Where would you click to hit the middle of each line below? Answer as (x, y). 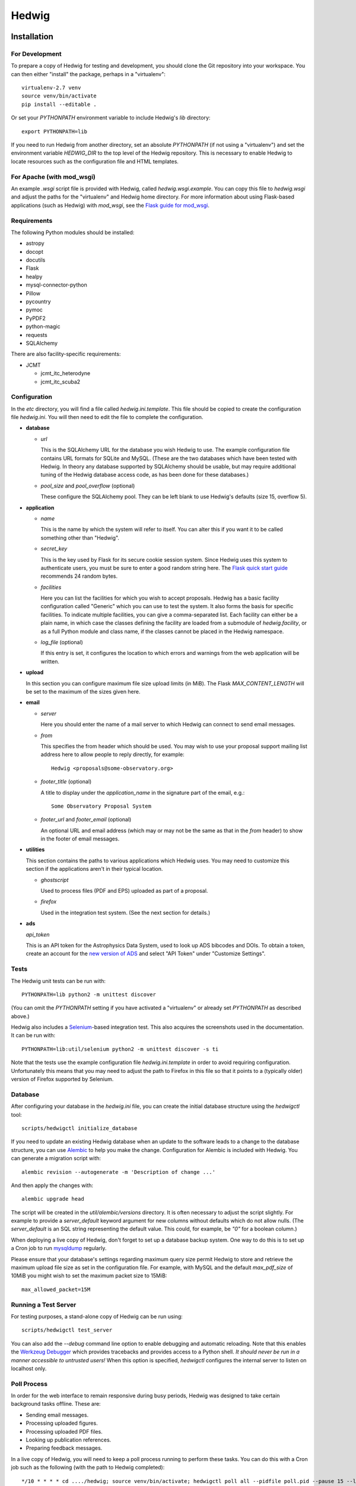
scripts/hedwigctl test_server (67, 1330)
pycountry (38, 302)
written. (50, 661)
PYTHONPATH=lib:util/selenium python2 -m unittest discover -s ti (120, 1049)
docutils (36, 260)
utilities (35, 849)
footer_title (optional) (66, 782)
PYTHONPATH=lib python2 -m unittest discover (89, 994)
